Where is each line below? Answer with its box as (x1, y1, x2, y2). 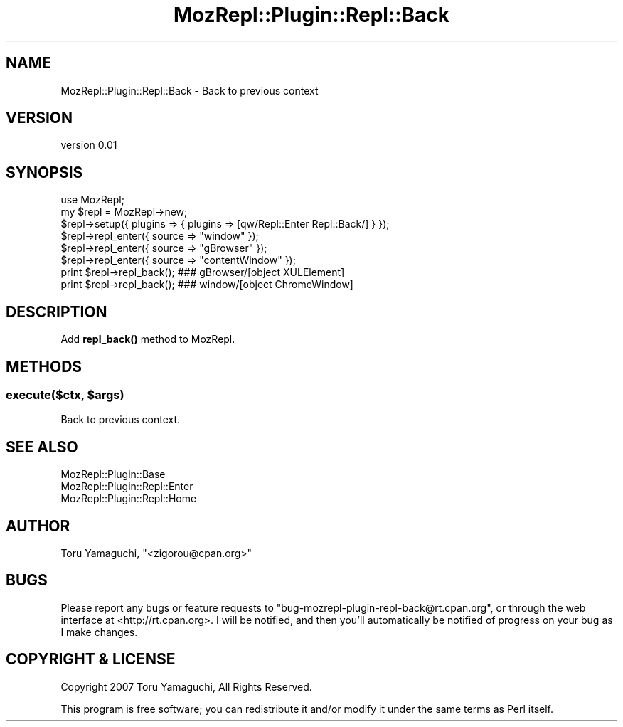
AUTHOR (6, 516, 70, 535)
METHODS (6, 357, 82, 376)
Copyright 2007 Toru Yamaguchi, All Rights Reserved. (60, 680, 312, 693)
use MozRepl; (60, 193, 124, 206)
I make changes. (60, 625, 138, 638)
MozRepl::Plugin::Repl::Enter (60, 480, 193, 493)
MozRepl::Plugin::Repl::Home (60, 492, 197, 505)
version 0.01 (60, 139, 117, 152)
